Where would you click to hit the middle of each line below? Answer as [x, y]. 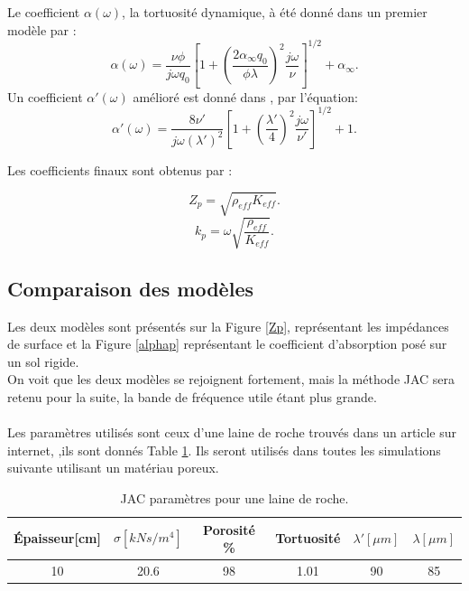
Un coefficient [45, 96]
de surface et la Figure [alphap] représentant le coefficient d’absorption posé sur [227, 344]
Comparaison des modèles [130, 288]
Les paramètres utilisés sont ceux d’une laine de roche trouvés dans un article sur [232, 432]
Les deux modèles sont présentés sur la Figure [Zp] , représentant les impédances [228, 326]
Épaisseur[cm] [57, 538]
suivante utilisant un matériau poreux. [113, 468]
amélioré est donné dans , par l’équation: [245, 96]
